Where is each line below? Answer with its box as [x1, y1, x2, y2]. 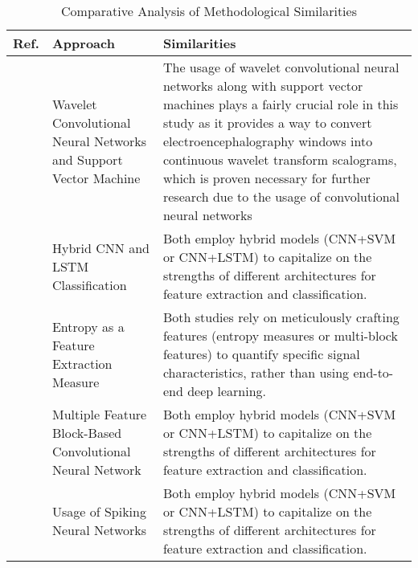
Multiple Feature [51, 405, 147, 423]
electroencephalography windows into [162, 132, 373, 150]
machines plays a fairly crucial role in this [162, 95, 399, 113]
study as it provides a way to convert [162, 113, 372, 132]
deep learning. [187, 382, 267, 400]
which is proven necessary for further [162, 169, 371, 187]
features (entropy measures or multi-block [162, 326, 398, 345]
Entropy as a [51, 317, 125, 336]
